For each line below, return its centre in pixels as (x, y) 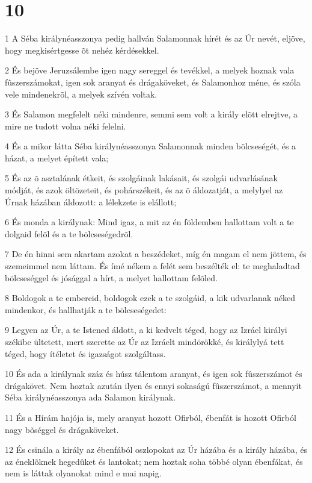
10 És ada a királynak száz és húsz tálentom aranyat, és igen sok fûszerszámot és (154, 374)
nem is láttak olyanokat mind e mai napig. (83, 473)
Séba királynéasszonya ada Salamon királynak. (90, 397)
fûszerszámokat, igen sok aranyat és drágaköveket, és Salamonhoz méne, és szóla (153, 82)
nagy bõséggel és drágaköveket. (62, 429)
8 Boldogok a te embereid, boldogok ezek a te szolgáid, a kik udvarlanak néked (150, 298)
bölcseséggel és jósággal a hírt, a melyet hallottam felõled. (111, 277)
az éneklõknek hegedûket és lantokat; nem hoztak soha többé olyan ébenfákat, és (154, 461)
